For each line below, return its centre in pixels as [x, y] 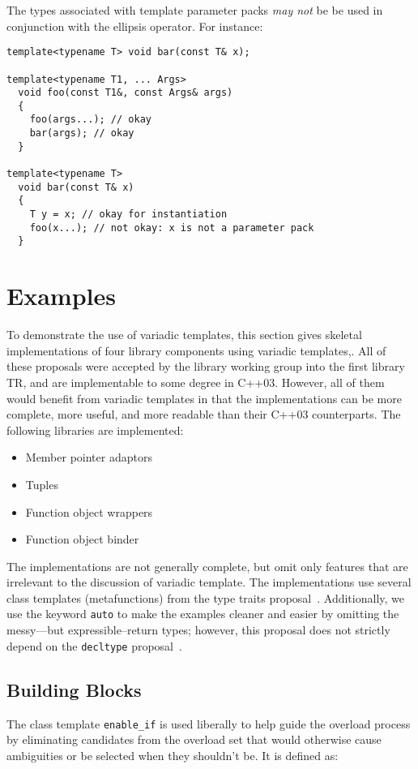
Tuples [42, 484]
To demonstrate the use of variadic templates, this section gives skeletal [184, 335]
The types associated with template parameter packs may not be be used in [195, 10]
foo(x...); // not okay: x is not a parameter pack [172, 228]
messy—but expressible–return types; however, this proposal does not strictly [198, 630]
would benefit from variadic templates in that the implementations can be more [204, 398]
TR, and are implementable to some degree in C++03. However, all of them [196, 382]
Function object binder [82, 539]
